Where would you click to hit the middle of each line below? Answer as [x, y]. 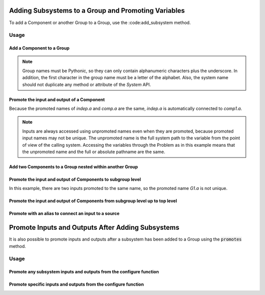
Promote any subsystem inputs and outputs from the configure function [84, 272]
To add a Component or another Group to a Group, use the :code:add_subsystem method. [100, 23]
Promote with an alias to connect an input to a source [64, 214]
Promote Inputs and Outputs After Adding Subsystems [94, 228]
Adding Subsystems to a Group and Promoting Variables [97, 11]
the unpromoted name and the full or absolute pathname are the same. [94, 152]
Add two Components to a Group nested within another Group [74, 166]
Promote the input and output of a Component [57, 99]
